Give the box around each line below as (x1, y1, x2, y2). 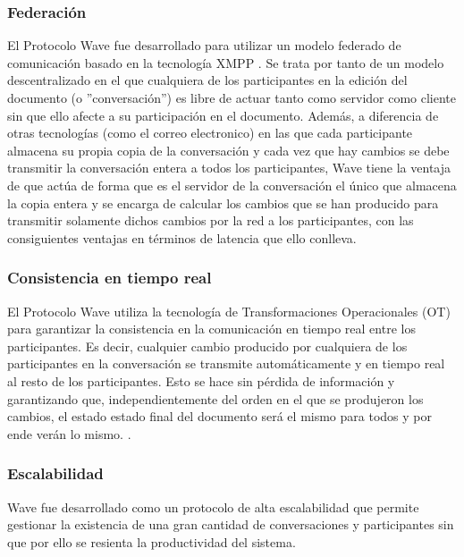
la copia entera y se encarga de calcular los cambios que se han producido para (7, 193, 439, 212)
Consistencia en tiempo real (7, 266, 212, 289)
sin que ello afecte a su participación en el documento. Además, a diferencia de (7, 105, 439, 124)
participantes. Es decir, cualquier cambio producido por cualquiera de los (7, 336, 408, 355)
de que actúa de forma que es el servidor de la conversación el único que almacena (7, 175, 457, 194)
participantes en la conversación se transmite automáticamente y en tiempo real (7, 354, 445, 373)
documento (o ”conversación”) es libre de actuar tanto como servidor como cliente (7, 89, 457, 106)
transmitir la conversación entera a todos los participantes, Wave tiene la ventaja (7, 158, 451, 177)
